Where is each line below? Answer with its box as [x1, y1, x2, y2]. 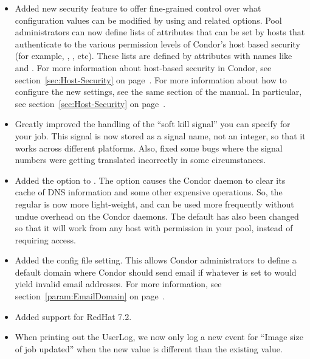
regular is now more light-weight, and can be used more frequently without [15, 197, 294, 210]
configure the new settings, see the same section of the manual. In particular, [15, 85, 302, 98]
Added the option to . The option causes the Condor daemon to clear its [15, 173, 286, 186]
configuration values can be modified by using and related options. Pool [15, 13, 282, 26]
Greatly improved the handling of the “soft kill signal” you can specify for [15, 117, 291, 130]
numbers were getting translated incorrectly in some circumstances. [15, 153, 266, 166]
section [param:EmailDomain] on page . [15, 290, 165, 302]
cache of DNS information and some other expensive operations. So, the [15, 186, 283, 198]
